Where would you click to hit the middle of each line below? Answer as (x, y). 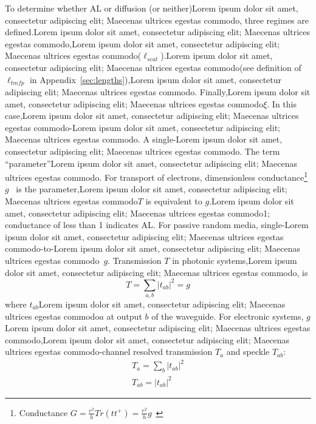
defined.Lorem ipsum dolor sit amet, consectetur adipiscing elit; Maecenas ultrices (158, 32)
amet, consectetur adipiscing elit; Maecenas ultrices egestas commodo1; (138, 213)
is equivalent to (174, 201)
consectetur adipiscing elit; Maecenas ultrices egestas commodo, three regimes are (157, 20)
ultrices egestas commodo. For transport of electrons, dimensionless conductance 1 (156, 176)
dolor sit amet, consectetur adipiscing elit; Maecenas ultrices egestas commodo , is (156, 272)
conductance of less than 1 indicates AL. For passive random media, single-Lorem (157, 225)
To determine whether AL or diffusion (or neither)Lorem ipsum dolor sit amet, (152, 8)
